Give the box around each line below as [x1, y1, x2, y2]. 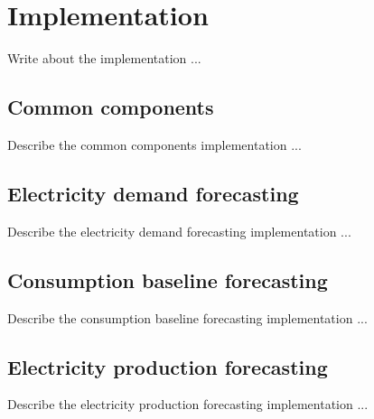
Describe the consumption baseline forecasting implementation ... [7, 308, 368, 327]
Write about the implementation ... [7, 49, 201, 68]
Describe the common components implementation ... [7, 135, 302, 154]
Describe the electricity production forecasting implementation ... [7, 395, 369, 414]
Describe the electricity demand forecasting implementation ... [7, 221, 351, 240]
